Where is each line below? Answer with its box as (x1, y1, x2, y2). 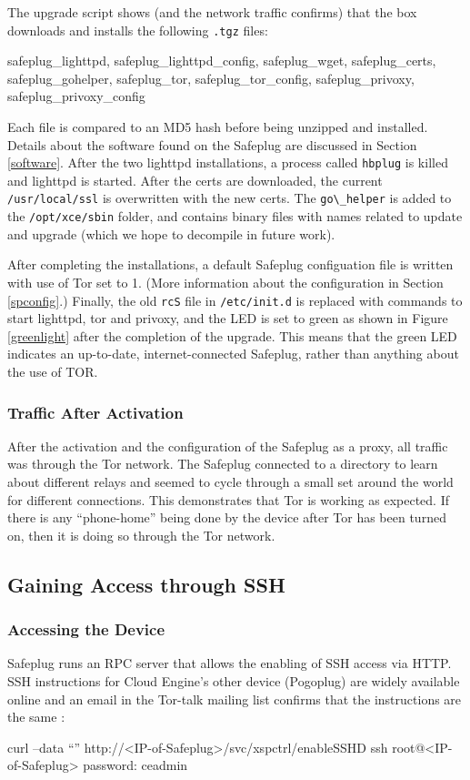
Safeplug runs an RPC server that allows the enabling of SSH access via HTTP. (7, 653, 452, 673)
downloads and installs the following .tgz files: (7, 20, 268, 39)
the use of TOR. (7, 362, 98, 380)
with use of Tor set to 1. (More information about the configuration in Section (7, 272, 444, 291)
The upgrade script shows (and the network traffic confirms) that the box (7, 3, 417, 21)
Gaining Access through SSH (7, 570, 285, 598)
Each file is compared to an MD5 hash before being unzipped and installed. (7, 117, 428, 137)
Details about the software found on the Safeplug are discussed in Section (7, 135, 417, 154)
